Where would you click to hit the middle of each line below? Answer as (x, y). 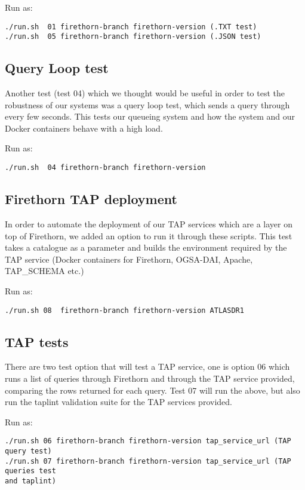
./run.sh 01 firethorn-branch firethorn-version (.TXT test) (131, 27)
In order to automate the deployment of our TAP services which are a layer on (149, 223)
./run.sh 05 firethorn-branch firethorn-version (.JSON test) (133, 37)
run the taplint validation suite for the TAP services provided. (118, 402)
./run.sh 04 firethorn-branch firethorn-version (105, 168)
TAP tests (37, 341)
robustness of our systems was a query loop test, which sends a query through (147, 104)
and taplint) (30, 481)
